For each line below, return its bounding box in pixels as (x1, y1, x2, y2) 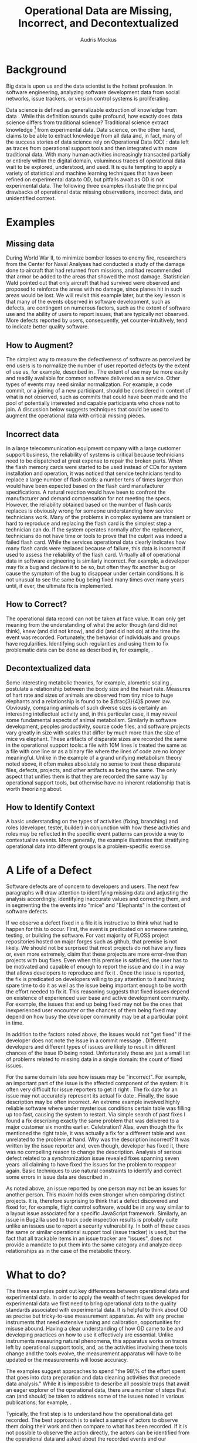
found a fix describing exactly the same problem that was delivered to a (6, 1117, 179, 1125)
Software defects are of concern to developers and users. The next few (6, 883, 179, 890)
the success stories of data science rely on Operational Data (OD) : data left (6, 138, 189, 145)
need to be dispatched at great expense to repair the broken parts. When (6, 457, 183, 464)
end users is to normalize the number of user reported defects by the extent (6, 362, 190, 369)
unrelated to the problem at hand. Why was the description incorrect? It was (6, 1136, 190, 1143)
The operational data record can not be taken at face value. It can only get (6, 615, 186, 622)
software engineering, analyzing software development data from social (6, 88, 180, 95)
